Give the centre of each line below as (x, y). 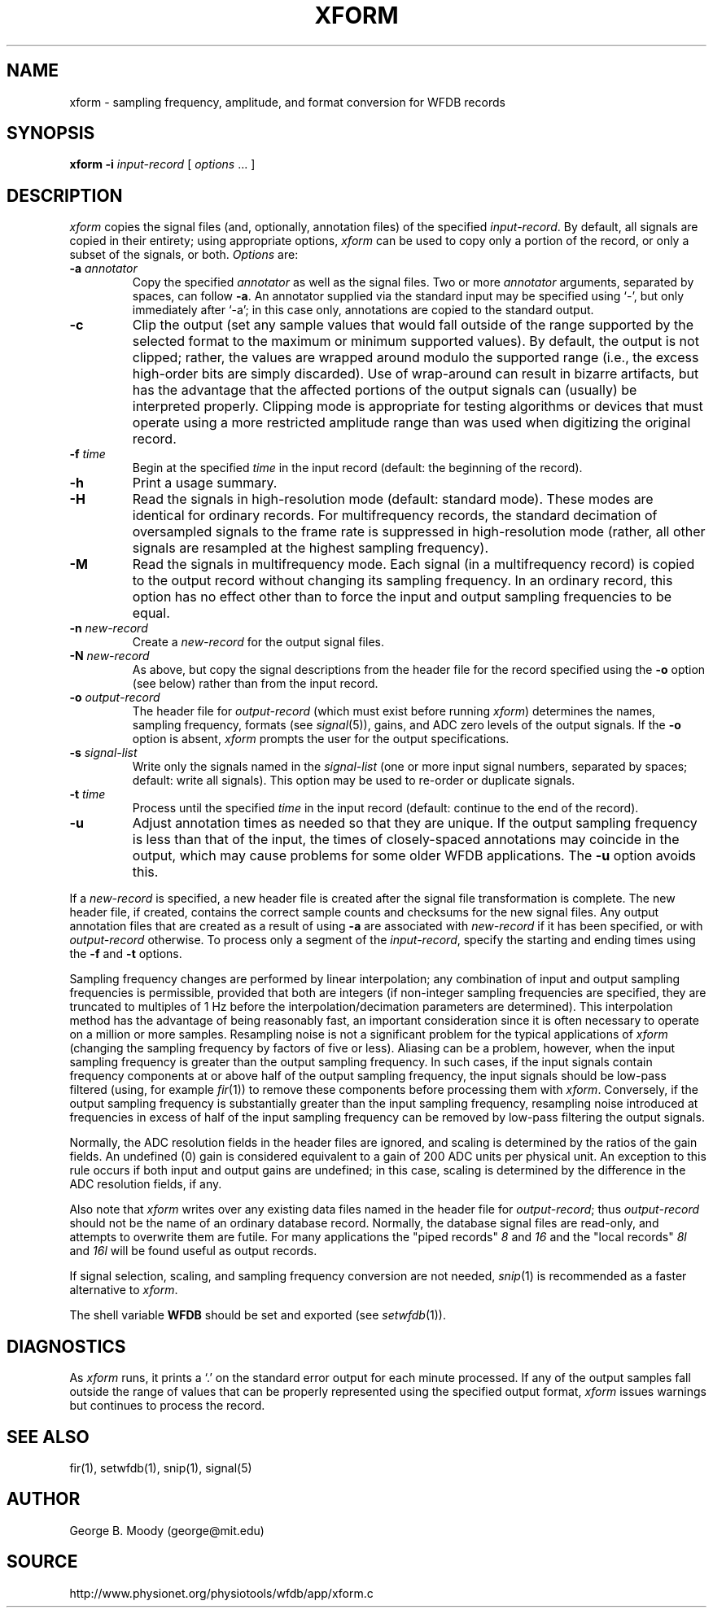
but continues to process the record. (167, 1406)
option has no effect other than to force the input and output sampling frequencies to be (402, 597)
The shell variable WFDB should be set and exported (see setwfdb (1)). (258, 1315)
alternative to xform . (124, 1290)
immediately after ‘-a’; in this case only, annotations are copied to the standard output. (363, 310)
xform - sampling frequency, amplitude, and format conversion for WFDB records (287, 102)
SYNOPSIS (51, 133)
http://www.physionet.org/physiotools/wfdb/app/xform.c (221, 1593)
